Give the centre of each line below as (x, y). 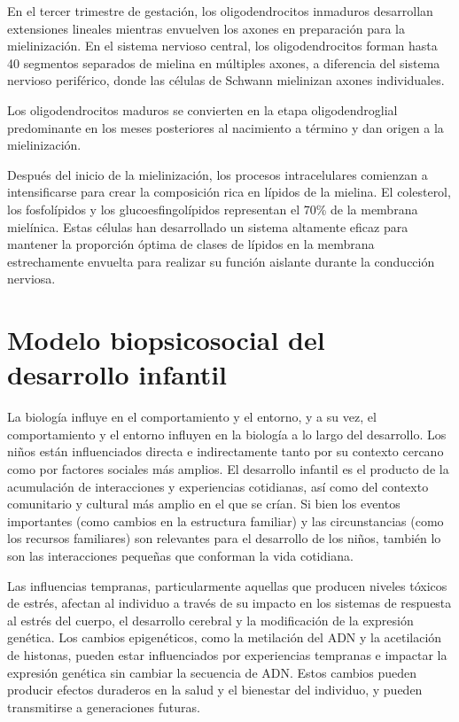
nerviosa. (31, 279)
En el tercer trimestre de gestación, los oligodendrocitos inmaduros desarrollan (220, 11)
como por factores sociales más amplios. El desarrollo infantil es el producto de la (228, 469)
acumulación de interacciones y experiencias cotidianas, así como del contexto (218, 486)
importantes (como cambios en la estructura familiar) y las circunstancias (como (226, 520)
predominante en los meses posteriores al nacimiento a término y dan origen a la (226, 127)
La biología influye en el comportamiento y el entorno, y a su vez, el (192, 417)
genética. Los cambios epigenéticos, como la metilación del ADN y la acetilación (225, 637)
